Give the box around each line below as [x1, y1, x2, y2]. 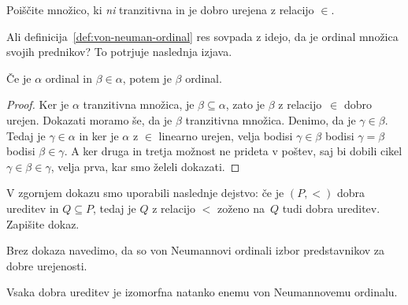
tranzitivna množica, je [83, 96, 195, 113]
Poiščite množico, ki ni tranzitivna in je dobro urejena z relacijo [6, 2, 314, 17]
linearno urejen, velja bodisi [158, 127, 293, 143]
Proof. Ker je [6, 96, 69, 113]
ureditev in [6, 199, 59, 216]
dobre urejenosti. [6, 257, 87, 273]
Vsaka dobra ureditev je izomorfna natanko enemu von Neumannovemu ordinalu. [6, 284, 398, 300]
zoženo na [217, 199, 265, 216]
